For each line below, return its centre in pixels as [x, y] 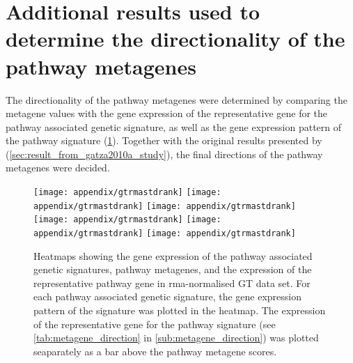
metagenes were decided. [58, 168]
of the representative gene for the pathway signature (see [155, 324]
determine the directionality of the [175, 39]
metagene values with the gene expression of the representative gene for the [167, 113]
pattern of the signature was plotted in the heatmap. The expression [180, 310]
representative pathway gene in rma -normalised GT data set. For [172, 283]
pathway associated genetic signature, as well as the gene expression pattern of [174, 126]
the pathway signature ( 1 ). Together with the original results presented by [164, 140]
